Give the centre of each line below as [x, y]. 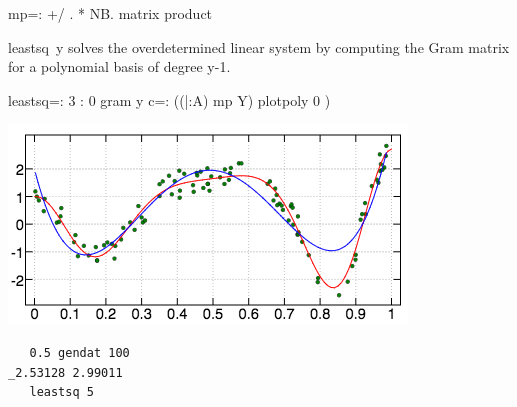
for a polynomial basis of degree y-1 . [119, 66]
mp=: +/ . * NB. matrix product [110, 13]
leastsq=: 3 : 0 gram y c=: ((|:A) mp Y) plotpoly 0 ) [169, 99]
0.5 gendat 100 [79, 352]
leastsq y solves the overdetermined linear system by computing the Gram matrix [259, 46]
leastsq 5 [61, 392]
